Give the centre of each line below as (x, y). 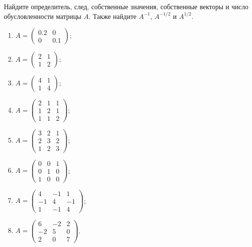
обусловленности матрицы (43, 16)
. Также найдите (112, 16)
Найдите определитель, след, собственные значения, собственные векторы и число (126, 6)
